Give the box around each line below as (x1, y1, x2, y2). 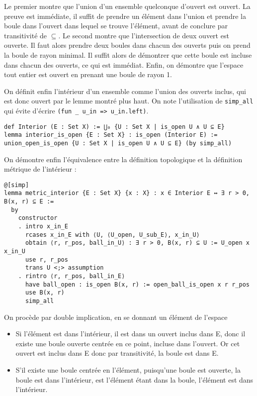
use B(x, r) (25, 289, 65, 297)
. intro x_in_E (18, 223, 68, 230)
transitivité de (4, 30, 47, 40)
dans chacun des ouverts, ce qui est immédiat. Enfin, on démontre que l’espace (4, 59, 244, 70)
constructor (18, 214, 58, 222)
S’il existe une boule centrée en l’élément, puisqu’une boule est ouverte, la (15, 365, 241, 375)
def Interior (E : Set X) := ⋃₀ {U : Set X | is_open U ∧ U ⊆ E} (4, 123, 225, 130)
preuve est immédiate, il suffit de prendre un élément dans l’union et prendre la (4, 10, 246, 21)
